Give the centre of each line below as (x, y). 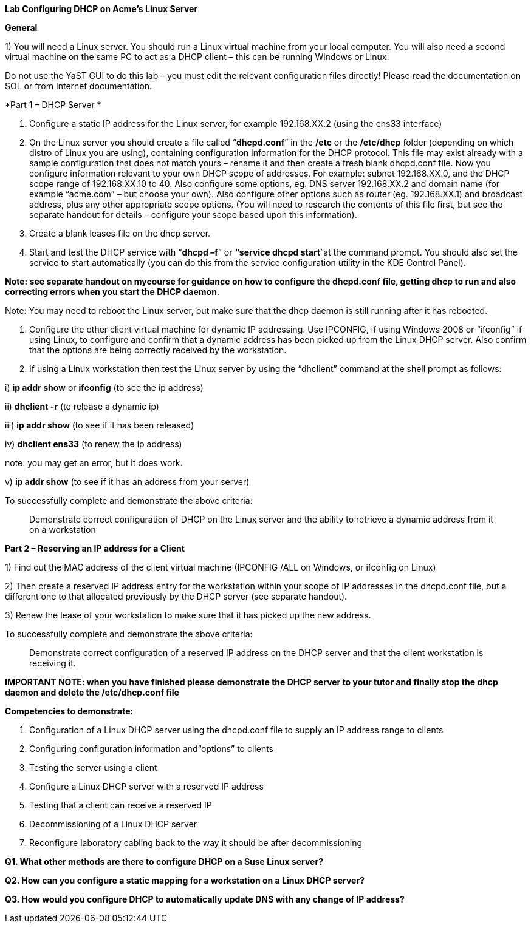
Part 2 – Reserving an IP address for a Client (95, 548)
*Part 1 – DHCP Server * (53, 105)
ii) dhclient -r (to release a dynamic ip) (82, 406)
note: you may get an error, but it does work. (94, 463)
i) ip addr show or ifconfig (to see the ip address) (104, 388)
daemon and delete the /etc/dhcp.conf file (92, 692)
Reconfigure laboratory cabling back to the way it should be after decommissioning (196, 843)
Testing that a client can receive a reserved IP (121, 805)
